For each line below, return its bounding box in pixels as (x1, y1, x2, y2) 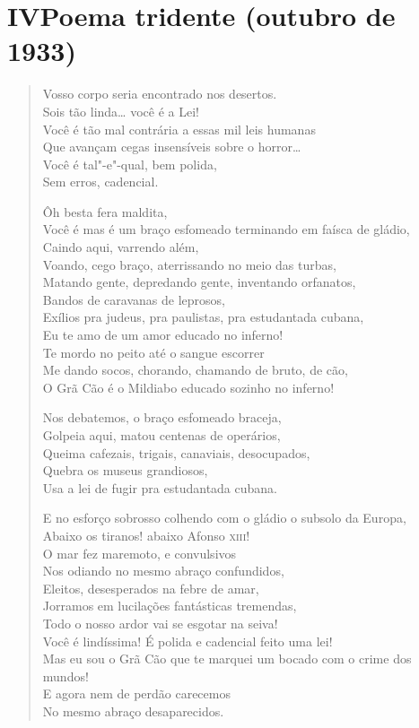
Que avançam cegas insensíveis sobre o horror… (42, 137, 301, 156)
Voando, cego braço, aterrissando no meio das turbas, (42, 255, 336, 273)
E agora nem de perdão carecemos (42, 684, 231, 703)
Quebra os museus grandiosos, (42, 461, 208, 480)
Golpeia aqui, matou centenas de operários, (42, 426, 281, 444)
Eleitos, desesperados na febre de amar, (42, 578, 259, 597)
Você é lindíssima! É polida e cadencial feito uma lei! (42, 631, 333, 650)
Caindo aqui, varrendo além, (42, 238, 199, 256)
